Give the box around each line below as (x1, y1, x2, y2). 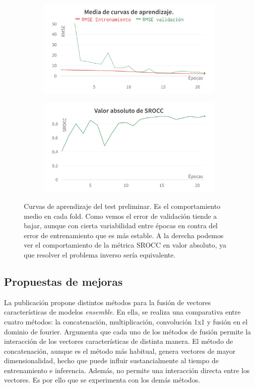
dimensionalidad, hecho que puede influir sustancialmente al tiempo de (4, 355, 219, 366)
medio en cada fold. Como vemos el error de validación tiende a (24, 210, 217, 221)
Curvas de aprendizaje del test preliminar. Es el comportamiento (24, 200, 221, 211)
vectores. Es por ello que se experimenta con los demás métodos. (4, 375, 200, 385)
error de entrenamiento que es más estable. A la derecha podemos (24, 230, 224, 240)
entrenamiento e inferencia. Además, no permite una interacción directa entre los (4, 365, 250, 375)
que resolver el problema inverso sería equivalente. (24, 249, 176, 259)
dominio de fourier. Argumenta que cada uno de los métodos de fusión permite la (4, 326, 251, 336)
